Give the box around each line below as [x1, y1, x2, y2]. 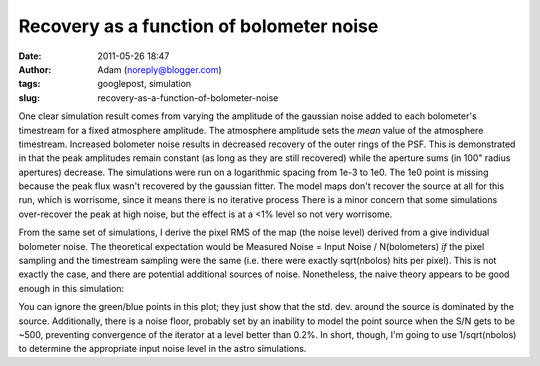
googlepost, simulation [97, 78, 192, 90]
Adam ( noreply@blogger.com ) [97, 63, 222, 75]
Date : [18, 50, 42, 62]
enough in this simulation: [18, 282, 125, 294]
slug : [18, 91, 40, 104]
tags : [18, 78, 41, 90]
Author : [18, 63, 52, 75]
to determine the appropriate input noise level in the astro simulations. [18, 343, 307, 355]
